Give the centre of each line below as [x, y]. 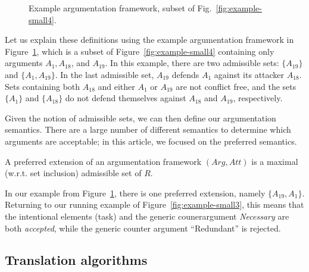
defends [185, 74]
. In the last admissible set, [104, 74]
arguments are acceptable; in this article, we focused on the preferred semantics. [151, 141]
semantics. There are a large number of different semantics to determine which [148, 129]
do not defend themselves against [126, 98]
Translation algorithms [76, 260]
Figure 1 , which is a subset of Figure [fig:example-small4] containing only [140, 51]
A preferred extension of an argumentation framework [103, 161]
